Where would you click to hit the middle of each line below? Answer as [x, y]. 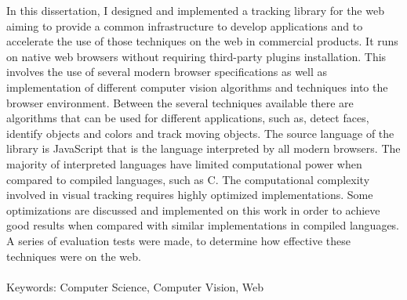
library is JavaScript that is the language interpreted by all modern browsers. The [203, 148]
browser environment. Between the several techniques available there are [180, 102]
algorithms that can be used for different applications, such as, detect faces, [188, 118]
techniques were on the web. [74, 256]
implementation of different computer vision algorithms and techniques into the [197, 87]
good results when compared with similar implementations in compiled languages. [203, 225]
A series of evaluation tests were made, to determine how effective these [179, 240]
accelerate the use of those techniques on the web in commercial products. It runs [202, 41]
